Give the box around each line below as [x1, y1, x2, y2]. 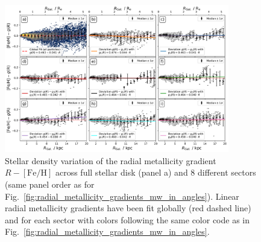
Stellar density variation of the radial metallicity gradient [5, 154, 216, 167]
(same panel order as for [5, 177, 95, 190]
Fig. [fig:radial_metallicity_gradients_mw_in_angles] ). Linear [5, 189, 239, 202]
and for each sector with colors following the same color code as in [5, 213, 250, 226]
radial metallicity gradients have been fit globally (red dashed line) [5, 202, 251, 214]
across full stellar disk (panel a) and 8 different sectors [55, 166, 256, 179]
